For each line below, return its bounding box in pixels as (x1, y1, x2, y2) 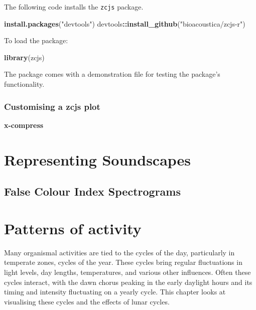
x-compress (4, 119, 44, 130)
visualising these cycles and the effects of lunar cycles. (4, 296, 170, 306)
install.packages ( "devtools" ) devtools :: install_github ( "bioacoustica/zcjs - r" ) (4, 18, 245, 29)
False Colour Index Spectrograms (4, 184, 181, 199)
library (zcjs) (4, 52, 45, 62)
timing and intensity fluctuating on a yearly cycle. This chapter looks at (4, 286, 226, 297)
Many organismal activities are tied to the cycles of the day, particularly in (4, 247, 235, 257)
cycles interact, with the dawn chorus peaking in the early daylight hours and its (4, 276, 252, 287)
